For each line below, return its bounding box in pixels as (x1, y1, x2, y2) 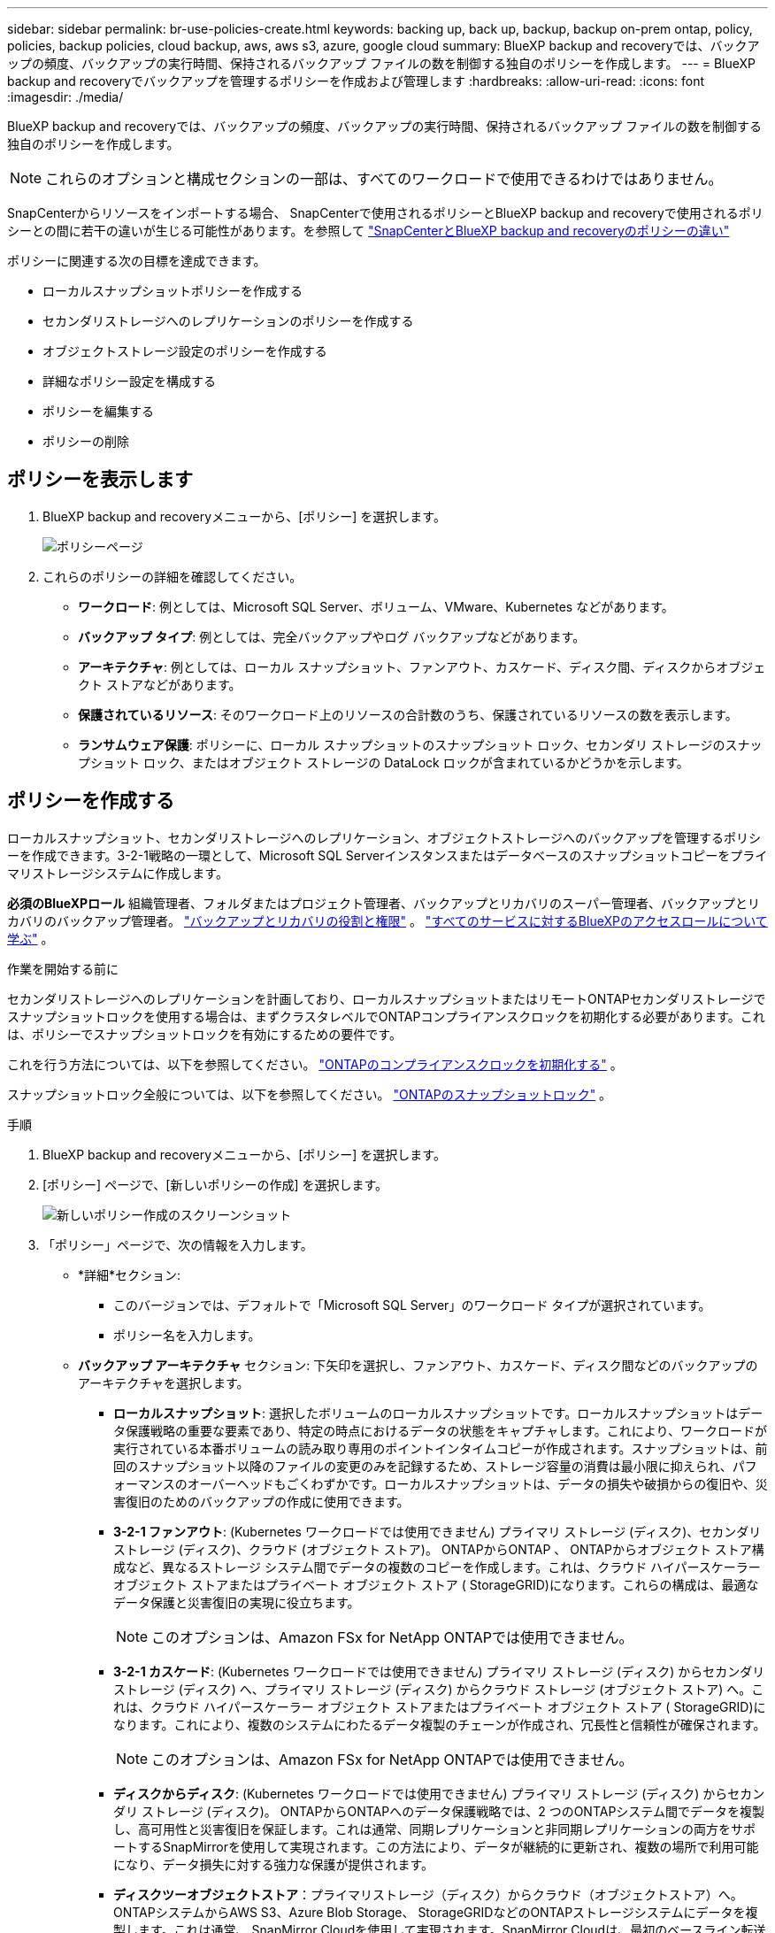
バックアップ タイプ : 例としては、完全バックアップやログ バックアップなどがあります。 (78, 628, 586, 644)
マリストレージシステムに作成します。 (7, 865, 228, 881)
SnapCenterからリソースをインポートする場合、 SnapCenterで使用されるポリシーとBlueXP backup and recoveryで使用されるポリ (7, 205, 763, 220)
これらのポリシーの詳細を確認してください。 (42, 568, 303, 584)
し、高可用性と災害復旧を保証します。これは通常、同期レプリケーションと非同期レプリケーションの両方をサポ (113, 1821, 756, 1837)
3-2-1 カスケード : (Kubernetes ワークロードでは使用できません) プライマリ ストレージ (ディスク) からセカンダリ (113, 1663, 765, 1679)
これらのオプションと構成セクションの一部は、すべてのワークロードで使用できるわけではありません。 (45, 170, 723, 188)
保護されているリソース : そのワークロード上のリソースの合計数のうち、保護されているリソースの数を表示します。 (78, 706, 738, 722)
